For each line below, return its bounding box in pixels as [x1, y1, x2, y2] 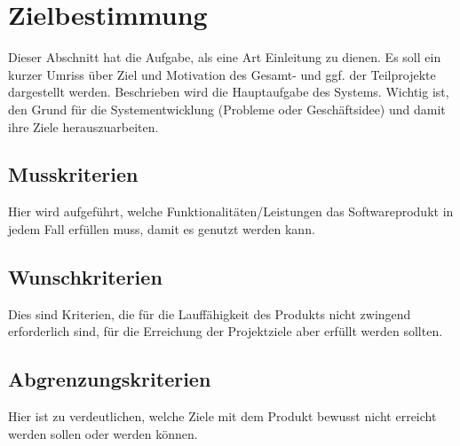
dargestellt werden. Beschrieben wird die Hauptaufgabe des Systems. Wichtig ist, [8, 82, 449, 101]
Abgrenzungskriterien [8, 365, 211, 393]
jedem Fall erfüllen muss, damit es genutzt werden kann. [8, 219, 315, 238]
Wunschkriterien [8, 262, 163, 290]
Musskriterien [8, 160, 139, 188]
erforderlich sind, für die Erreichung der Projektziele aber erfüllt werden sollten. [8, 322, 443, 340]
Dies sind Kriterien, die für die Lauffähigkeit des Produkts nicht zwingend [8, 304, 411, 323]
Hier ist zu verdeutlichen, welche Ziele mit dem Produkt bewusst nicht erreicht [8, 407, 437, 426]
